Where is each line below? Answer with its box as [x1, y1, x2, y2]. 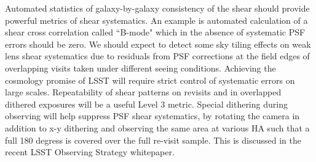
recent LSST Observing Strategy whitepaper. [5, 145, 175, 158]
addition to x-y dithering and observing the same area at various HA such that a [5, 121, 310, 134]
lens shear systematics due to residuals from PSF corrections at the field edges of [5, 50, 310, 62]
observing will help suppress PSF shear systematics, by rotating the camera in [5, 109, 300, 122]
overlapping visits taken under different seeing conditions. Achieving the [5, 61, 276, 74]
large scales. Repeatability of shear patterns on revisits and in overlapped [5, 86, 282, 98]
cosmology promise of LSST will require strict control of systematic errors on [5, 73, 295, 86]
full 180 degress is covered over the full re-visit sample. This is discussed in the [5, 133, 301, 146]
